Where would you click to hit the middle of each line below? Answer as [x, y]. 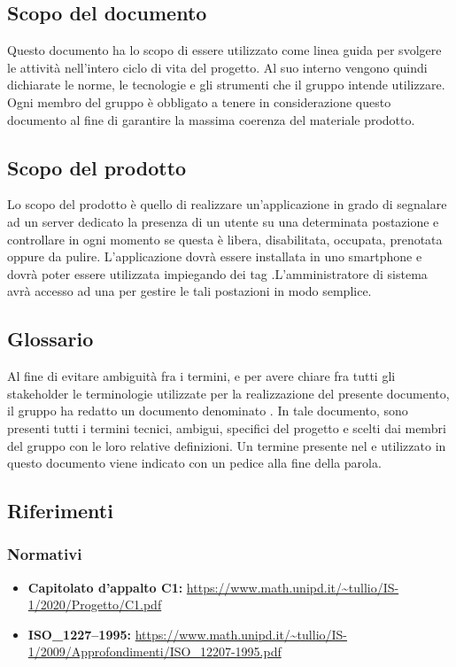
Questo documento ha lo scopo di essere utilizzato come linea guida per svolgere [224, 50]
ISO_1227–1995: [80, 634]
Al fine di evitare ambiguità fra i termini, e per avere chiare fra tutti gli [201, 376]
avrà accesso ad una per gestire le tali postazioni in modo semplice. [189, 291]
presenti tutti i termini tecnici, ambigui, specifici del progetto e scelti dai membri [227, 427]
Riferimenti [60, 511]
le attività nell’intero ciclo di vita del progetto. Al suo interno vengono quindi [217, 67]
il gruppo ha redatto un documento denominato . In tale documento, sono [208, 411]
